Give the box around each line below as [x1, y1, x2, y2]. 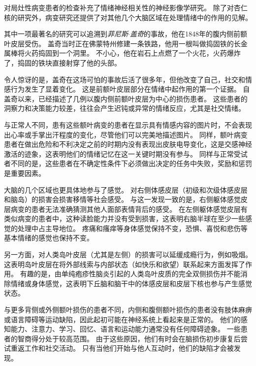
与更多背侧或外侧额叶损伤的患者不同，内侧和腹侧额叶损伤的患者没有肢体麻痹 [4, 304, 252, 315]
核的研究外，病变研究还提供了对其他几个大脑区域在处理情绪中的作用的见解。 [4, 12, 252, 22]
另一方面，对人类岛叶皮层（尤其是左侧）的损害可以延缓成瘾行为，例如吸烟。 [4, 249, 252, 260]
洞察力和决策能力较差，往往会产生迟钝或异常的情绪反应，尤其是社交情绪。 [4, 103, 245, 113]
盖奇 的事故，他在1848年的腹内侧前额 [129, 29, 247, 39]
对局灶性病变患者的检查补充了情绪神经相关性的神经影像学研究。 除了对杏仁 [4, 2, 248, 12]
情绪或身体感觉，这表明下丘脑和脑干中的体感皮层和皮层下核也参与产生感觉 [10, 278, 252, 288]
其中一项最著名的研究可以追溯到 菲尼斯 [4, 29, 128, 39]
